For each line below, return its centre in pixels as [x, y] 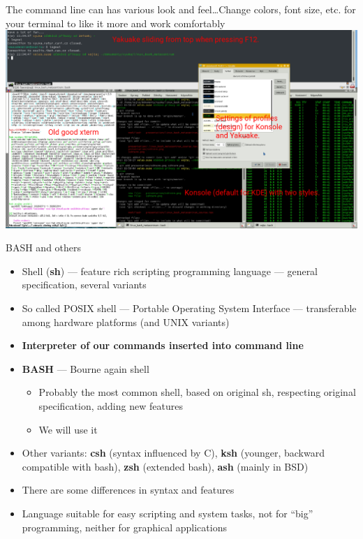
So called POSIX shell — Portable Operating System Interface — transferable [189, 308]
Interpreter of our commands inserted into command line [163, 345]
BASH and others [44, 248]
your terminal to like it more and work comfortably [116, 23]
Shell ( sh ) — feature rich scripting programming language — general [170, 271]
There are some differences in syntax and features [128, 490]
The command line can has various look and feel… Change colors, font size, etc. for [181, 9]
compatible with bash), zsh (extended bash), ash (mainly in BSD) [165, 466]
